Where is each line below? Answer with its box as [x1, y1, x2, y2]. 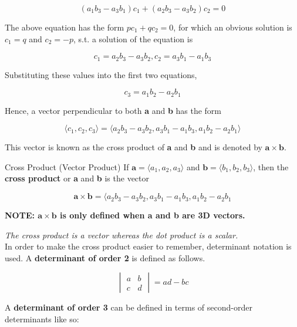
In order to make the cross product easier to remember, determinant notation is [5, 240, 292, 252]
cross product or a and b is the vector [5, 172, 150, 184]
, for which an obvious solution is [173, 21, 292, 33]
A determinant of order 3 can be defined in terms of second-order [5, 301, 252, 313]
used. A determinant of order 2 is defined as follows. [5, 251, 205, 264]
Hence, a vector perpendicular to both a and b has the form [5, 104, 221, 116]
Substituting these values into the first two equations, [5, 68, 197, 80]
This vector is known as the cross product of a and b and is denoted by [5, 141, 262, 153]
